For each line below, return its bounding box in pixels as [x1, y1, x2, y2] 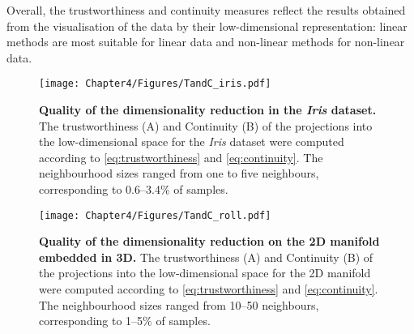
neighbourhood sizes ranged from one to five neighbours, [39, 165, 319, 182]
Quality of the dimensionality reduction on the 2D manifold [39, 233, 380, 250]
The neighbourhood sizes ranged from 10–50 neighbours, [39, 296, 319, 313]
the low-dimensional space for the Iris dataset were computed [39, 133, 344, 150]
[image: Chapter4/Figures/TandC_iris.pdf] [39, 78, 271, 90]
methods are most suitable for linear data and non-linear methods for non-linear [6, 33, 405, 50]
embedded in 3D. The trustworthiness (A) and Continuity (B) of [39, 248, 373, 265]
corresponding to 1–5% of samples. [39, 312, 211, 329]
